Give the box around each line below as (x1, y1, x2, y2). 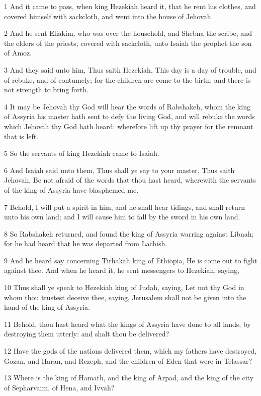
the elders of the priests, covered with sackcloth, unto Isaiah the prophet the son (4, 37, 252, 48)
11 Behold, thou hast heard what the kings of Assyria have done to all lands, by (4, 318, 251, 329)
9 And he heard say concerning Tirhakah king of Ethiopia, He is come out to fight (4, 255, 257, 265)
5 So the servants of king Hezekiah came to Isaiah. (4, 148, 159, 158)
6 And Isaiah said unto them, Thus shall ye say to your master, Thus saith (4, 164, 235, 175)
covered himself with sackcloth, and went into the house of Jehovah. (4, 11, 213, 21)
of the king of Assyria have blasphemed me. (4, 184, 139, 195)
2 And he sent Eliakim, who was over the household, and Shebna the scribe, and (4, 28, 252, 38)
